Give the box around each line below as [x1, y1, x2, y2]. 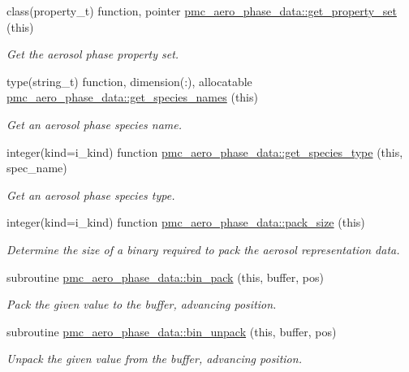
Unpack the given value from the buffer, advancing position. [6, 350, 302, 367]
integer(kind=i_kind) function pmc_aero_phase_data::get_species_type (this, [6, 143, 403, 160]
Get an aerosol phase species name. [6, 115, 183, 132]
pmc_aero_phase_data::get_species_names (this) [6, 89, 258, 106]
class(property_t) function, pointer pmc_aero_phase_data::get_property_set [6, 2, 397, 19]
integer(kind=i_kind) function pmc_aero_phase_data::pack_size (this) [6, 214, 365, 231]
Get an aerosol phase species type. [6, 186, 175, 203]
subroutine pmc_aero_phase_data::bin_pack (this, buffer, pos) [6, 268, 324, 285]
